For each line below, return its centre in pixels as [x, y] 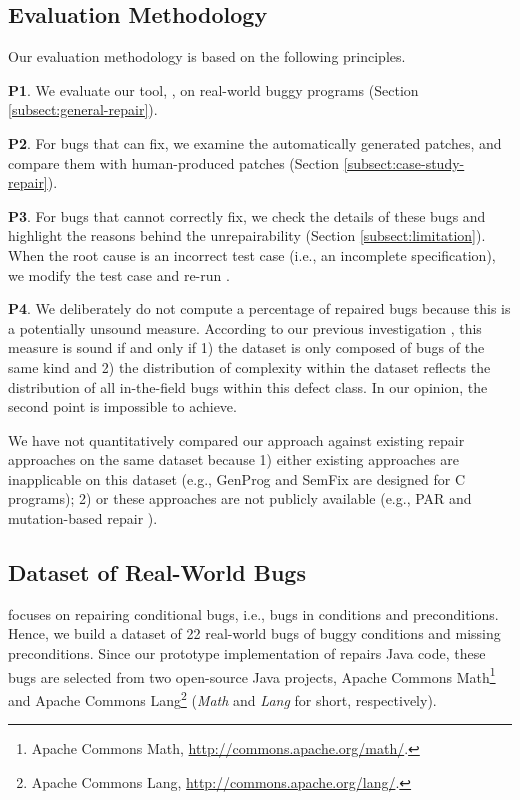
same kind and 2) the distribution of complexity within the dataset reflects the [249, 366]
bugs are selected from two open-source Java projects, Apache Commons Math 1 [252, 675]
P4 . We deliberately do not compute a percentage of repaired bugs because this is [259, 308]
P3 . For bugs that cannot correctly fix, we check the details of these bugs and [247, 215]
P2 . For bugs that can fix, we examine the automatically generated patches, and [255, 142]
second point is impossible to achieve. [122, 406]
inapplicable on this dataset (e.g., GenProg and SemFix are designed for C [237, 478]
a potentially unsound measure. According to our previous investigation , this [245, 327]
